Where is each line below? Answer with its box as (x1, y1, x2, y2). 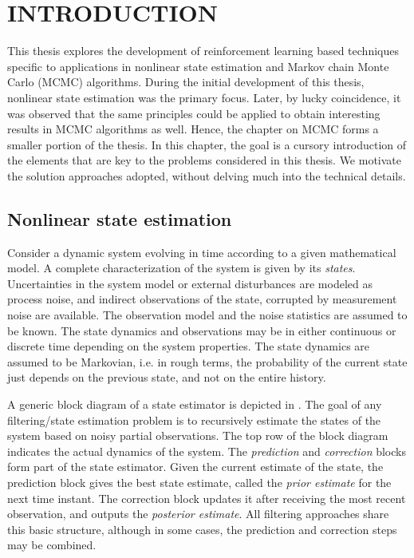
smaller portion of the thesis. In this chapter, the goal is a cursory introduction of (7, 136, 407, 152)
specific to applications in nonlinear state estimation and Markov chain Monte (7, 57, 389, 74)
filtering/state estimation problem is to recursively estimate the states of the (7, 411, 381, 428)
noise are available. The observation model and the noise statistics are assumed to (7, 307, 408, 323)
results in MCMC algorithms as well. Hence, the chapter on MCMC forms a (7, 121, 379, 137)
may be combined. (7, 536, 97, 553)
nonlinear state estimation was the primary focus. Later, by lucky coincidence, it (7, 89, 401, 105)
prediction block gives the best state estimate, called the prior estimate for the (7, 473, 392, 490)
